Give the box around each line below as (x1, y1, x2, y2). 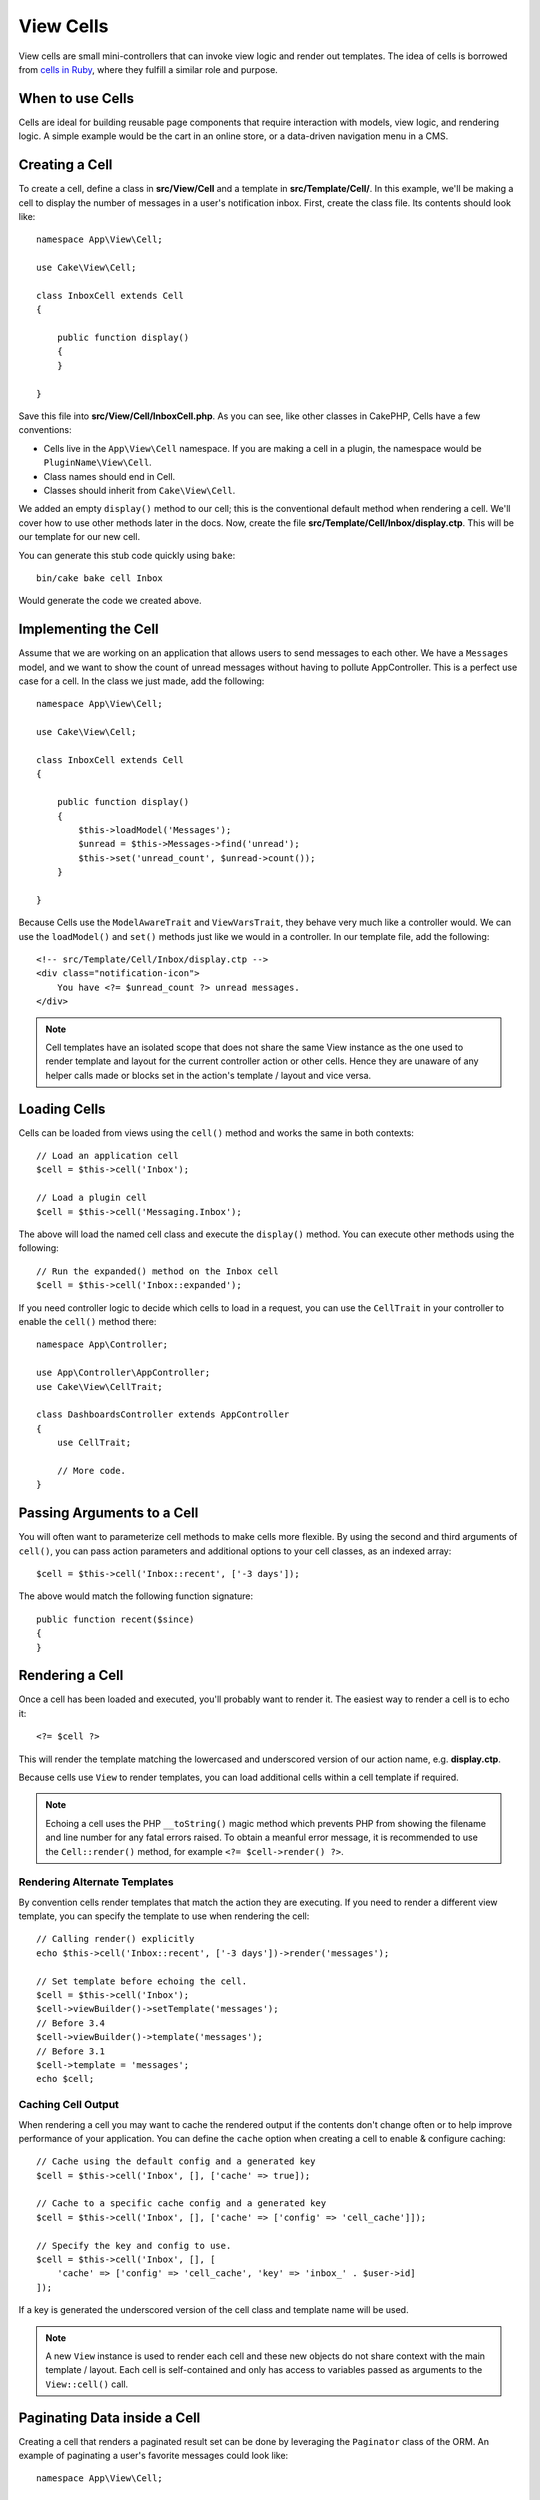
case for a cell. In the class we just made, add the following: (18, 675, 265, 687)
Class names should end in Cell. (43, 470, 176, 482)
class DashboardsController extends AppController (36, 1409, 290, 1420)
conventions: (18, 424, 72, 436)
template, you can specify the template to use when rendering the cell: (18, 1910, 310, 1922)
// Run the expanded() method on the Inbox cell (36, 1265, 279, 1277)
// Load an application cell (36, 1150, 179, 1162)
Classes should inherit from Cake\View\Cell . (43, 484, 236, 496)
